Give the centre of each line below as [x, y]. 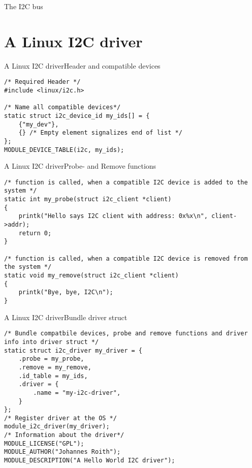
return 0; [35, 233]
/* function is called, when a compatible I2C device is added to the [126, 182]
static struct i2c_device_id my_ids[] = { [77, 116]
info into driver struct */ [52, 342]
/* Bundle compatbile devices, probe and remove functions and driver [126, 334]
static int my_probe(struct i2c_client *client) [88, 199]
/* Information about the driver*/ [64, 435]
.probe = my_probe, [51, 359]
